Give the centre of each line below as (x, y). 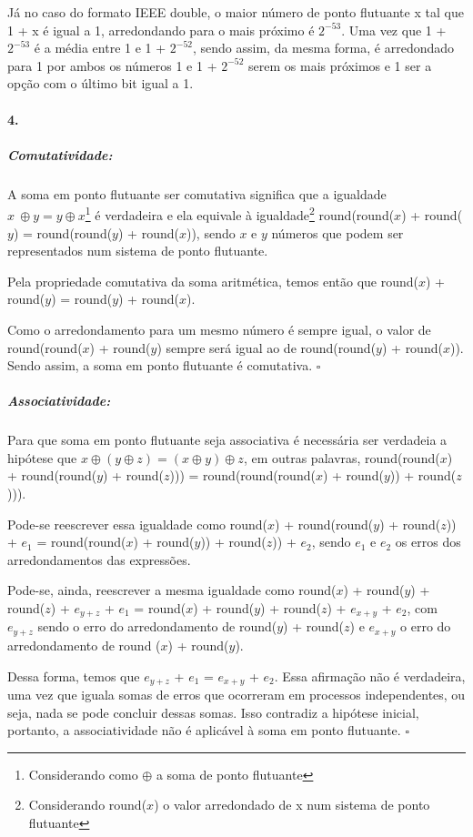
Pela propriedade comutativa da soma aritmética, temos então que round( (213, 281)
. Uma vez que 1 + (394, 30)
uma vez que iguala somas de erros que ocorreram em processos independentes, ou (236, 694)
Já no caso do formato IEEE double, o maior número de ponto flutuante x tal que (236, 12)
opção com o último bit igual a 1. (101, 83)
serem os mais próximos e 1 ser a (340, 65)
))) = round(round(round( (242, 475)
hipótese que (42, 457)
